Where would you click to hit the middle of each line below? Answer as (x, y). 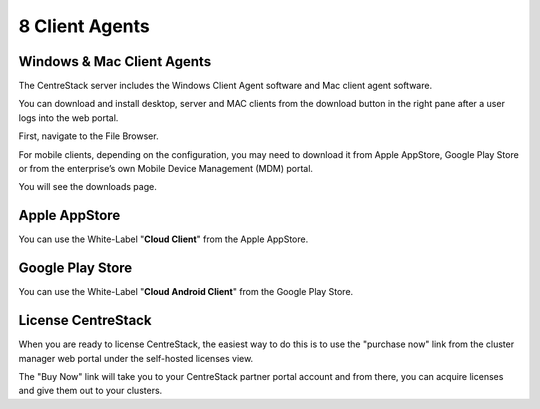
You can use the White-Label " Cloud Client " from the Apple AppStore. (163, 239)
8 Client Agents (84, 26)
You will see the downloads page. (87, 187)
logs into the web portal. (68, 117)
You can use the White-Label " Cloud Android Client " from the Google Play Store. (186, 292)
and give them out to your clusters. (90, 391)
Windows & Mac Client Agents (115, 61)
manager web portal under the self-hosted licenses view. (136, 358)
